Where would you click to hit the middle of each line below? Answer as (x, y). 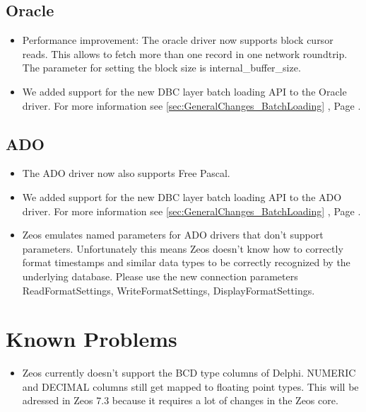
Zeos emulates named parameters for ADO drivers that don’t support (173, 235)
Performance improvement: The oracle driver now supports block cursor (178, 40)
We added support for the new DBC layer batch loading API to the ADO (182, 196)
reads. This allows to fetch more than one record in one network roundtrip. (185, 53)
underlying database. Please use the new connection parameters (160, 276)
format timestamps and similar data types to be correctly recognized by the (186, 262)
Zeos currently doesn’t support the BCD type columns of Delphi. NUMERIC (189, 373)
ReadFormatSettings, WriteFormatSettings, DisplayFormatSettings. (169, 290)
